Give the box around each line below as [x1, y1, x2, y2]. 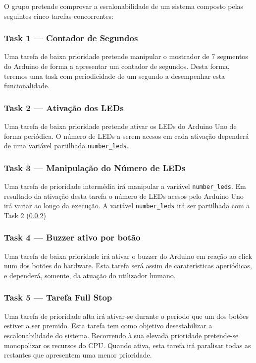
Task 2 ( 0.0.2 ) [4, 210, 46, 220]
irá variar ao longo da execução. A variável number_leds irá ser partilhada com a [4, 200, 250, 211]
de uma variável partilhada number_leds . [4, 140, 129, 151]
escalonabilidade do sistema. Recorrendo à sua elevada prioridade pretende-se [4, 330, 239, 340]
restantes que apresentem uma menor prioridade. [4, 350, 152, 360]
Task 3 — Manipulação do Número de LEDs [4, 161, 186, 174]
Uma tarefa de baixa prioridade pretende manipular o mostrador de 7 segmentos [4, 51, 248, 61]
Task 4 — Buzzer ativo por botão [4, 231, 141, 243]
